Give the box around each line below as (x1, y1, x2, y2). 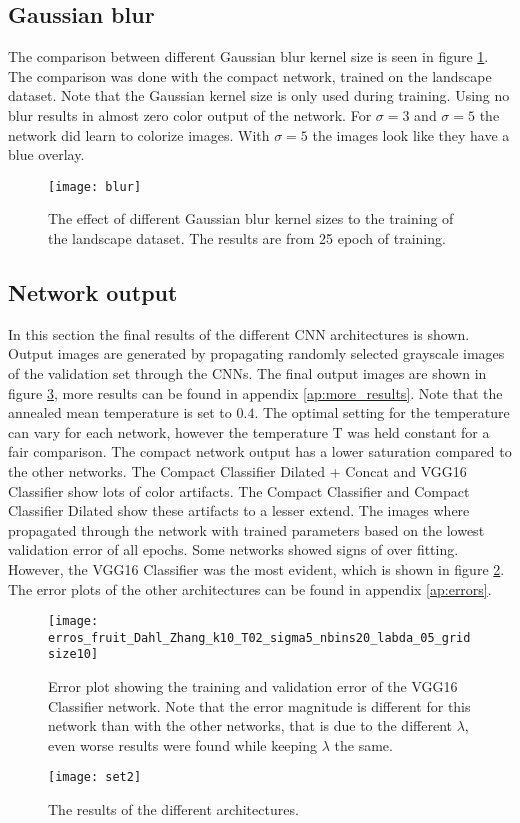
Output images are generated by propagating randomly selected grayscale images (8, 343, 505, 364)
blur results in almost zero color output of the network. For (8, 104, 372, 125)
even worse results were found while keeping (48, 734, 318, 755)
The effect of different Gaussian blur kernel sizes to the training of (48, 208, 454, 229)
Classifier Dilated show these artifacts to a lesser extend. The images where (8, 500, 470, 521)
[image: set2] (48, 770, 142, 785)
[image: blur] (48, 179, 142, 194)
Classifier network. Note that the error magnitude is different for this (48, 695, 471, 716)
